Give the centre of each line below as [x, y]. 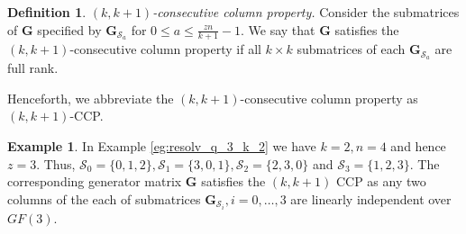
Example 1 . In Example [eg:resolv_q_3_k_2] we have [162, 146]
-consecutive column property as [329, 98]
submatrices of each [351, 49]
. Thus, [56, 163]
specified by [69, 29]
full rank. [33, 68]
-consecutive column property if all [165, 49]
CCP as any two [381, 181]
